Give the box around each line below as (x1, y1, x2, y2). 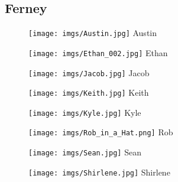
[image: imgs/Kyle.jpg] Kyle (28, 106, 141, 118)
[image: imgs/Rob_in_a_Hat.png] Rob (28, 126, 173, 138)
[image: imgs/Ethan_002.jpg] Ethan (28, 46, 168, 58)
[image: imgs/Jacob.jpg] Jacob (28, 66, 150, 79)
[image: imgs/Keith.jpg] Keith (28, 86, 149, 99)
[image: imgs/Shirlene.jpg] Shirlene (28, 165, 170, 178)
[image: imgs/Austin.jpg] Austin (28, 27, 157, 39)
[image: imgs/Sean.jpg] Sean (28, 146, 141, 158)
